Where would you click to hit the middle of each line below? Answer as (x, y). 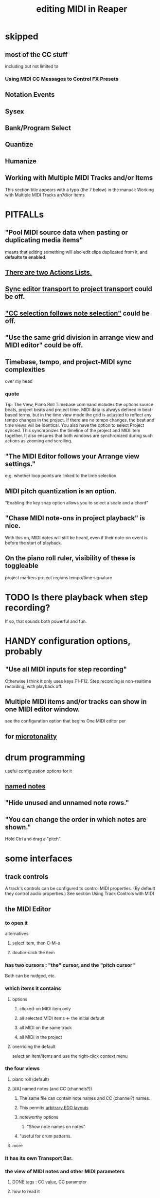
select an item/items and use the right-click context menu (70, 1056)
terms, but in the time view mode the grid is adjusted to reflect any (85, 415)
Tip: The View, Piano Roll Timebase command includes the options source (79, 405)
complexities (25, 369)
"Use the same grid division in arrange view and (79, 338)
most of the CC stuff (36, 54)
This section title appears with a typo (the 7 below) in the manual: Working (80, 190)
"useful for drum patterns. (45, 1136)
